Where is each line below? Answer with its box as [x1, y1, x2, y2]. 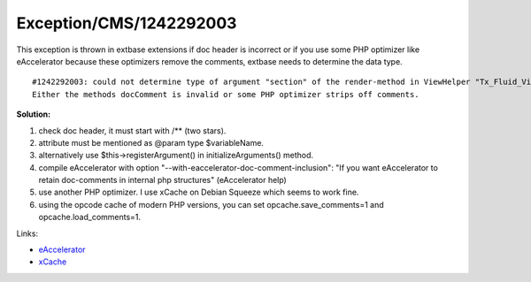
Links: [16, 228, 39, 239]
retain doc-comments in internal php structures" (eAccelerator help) [38, 175, 287, 186]
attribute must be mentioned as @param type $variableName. [38, 137, 265, 148]
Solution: [16, 109, 51, 119]
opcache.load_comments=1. [38, 212, 142, 223]
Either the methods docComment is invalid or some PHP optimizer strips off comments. [32, 89, 419, 99]
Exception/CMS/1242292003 [16, 13, 237, 33]
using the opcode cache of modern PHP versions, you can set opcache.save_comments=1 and [38, 199, 384, 210]
